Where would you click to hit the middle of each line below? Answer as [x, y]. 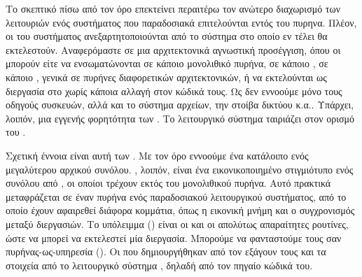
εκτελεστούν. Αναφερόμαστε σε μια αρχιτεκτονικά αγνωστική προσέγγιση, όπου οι [173, 49]
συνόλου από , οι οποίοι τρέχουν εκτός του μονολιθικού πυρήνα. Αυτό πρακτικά [168, 183]
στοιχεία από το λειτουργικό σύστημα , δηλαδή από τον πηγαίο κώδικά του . [159, 265]
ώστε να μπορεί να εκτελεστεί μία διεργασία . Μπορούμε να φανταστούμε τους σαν [174, 237]
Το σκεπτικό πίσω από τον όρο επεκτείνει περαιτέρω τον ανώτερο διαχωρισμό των [173, 8]
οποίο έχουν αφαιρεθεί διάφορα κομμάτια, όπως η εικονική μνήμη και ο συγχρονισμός [180, 210]
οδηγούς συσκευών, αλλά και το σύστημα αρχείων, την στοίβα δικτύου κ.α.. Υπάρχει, [180, 105]
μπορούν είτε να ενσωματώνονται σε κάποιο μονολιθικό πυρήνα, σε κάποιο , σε [167, 63]
